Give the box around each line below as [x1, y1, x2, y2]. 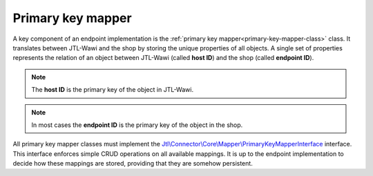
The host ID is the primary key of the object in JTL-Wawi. [31, 86, 193, 94]
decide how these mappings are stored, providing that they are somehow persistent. [12, 159, 254, 168]
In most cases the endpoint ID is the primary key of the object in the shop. [31, 121, 243, 129]
